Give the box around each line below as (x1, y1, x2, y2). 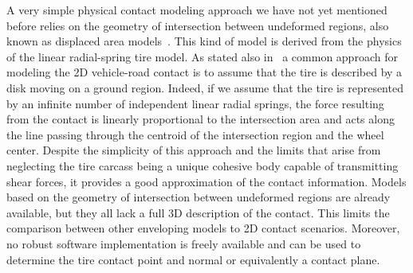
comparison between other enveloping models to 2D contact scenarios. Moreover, (6, 220, 400, 236)
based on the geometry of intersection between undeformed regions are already (6, 189, 391, 205)
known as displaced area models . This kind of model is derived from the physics (6, 33, 402, 49)
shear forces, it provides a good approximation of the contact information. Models (6, 173, 407, 189)
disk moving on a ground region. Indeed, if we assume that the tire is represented (6, 79, 403, 96)
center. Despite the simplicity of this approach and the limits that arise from (6, 142, 381, 158)
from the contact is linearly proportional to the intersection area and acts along (6, 111, 395, 127)
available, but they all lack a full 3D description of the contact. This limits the (6, 204, 390, 220)
